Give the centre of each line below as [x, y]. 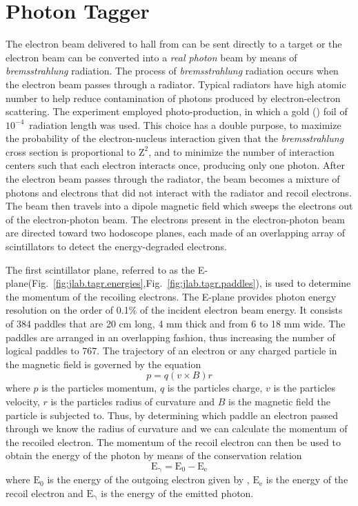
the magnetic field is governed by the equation [103, 364]
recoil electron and [44, 493]
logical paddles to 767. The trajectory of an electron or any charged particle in [171, 351]
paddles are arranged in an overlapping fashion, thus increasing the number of [170, 337]
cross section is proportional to [71, 151]
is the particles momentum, [99, 388]
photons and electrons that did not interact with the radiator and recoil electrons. [179, 192]
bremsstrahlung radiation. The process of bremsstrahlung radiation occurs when [172, 71]
